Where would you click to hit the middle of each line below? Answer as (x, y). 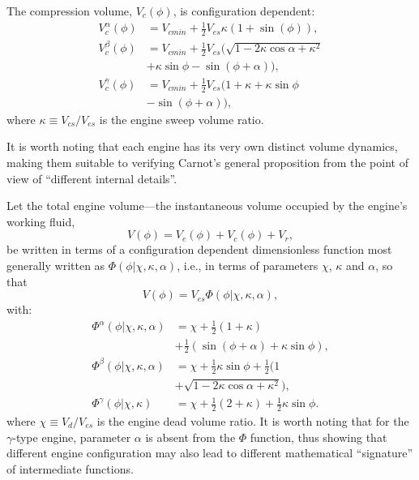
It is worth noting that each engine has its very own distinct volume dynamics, (202, 146)
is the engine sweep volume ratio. (182, 119)
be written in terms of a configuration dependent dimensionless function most (199, 249)
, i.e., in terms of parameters (248, 265)
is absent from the (190, 437)
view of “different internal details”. (92, 178)
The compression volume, (69, 11)
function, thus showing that (319, 437)
